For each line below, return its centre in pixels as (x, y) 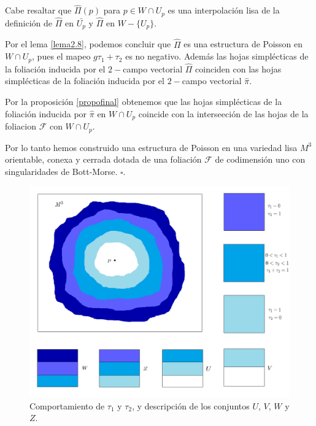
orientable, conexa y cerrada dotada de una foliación (103, 159)
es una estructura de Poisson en (243, 44)
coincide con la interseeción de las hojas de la (223, 113)
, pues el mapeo (61, 56)
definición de (29, 22)
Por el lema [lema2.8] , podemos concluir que (88, 44)
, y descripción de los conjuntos (191, 405)
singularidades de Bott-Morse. (61, 171)
